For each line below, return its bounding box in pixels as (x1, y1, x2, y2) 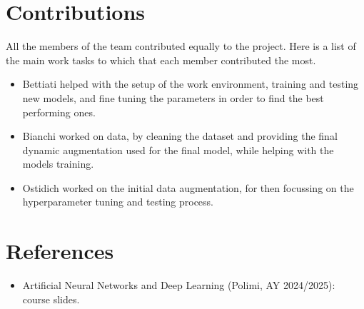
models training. (22, 156, 94, 171)
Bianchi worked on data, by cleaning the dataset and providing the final (22, 128, 338, 143)
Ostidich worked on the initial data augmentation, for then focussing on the (22, 180, 354, 195)
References (6, 236, 114, 265)
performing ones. (22, 104, 96, 119)
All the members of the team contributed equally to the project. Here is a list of (6, 39, 356, 54)
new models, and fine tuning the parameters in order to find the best (22, 90, 324, 105)
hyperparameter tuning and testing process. (22, 194, 213, 209)
